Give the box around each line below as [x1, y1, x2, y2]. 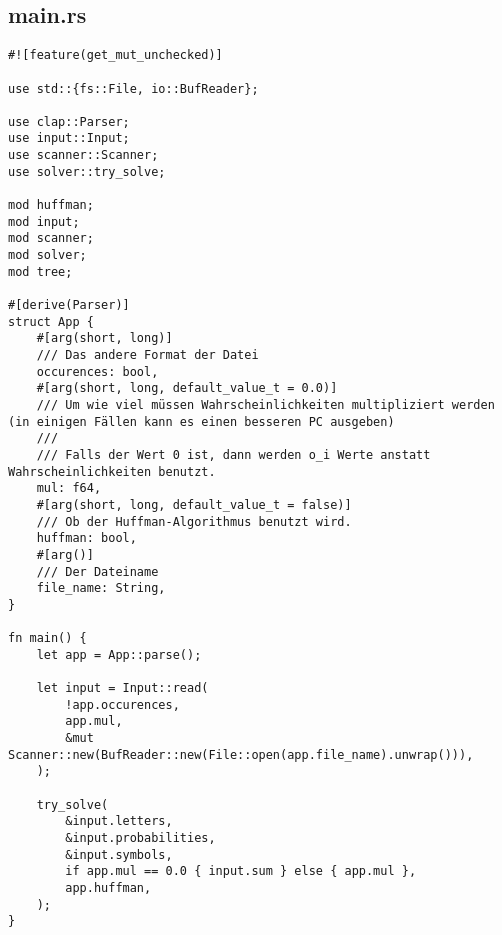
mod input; [8, 214, 80, 229]
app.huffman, [65, 881, 152, 896]
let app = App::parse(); [36, 647, 202, 662]
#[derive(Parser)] [8, 298, 130, 313]
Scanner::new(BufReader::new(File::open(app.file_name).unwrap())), [8, 747, 474, 762]
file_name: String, [36, 581, 166, 596]
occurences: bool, [36, 364, 159, 379]
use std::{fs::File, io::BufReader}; [8, 81, 259, 96]
